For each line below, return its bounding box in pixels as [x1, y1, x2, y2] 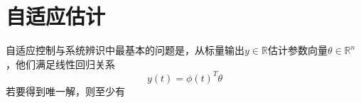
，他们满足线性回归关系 [6, 56, 115, 71]
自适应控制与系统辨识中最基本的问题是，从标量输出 [6, 43, 244, 58]
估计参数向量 [267, 43, 328, 58]
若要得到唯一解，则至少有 [6, 83, 125, 98]
